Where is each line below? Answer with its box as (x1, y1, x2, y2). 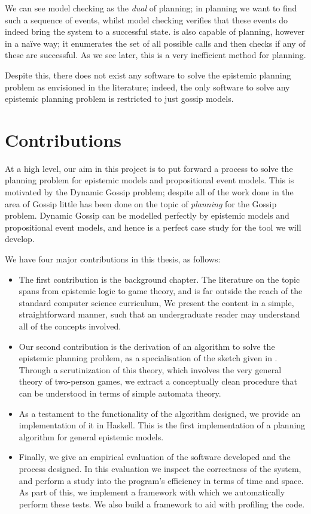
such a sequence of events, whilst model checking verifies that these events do (5, 13, 288, 26)
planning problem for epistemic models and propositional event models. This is (5, 174, 294, 186)
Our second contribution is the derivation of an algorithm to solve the (19, 340, 275, 352)
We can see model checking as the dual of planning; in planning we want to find (5, 2, 297, 14)
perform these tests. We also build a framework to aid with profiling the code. (19, 497, 305, 510)
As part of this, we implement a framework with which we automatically (19, 486, 285, 498)
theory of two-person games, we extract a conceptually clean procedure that (19, 375, 297, 388)
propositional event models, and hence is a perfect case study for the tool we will (5, 220, 301, 233)
